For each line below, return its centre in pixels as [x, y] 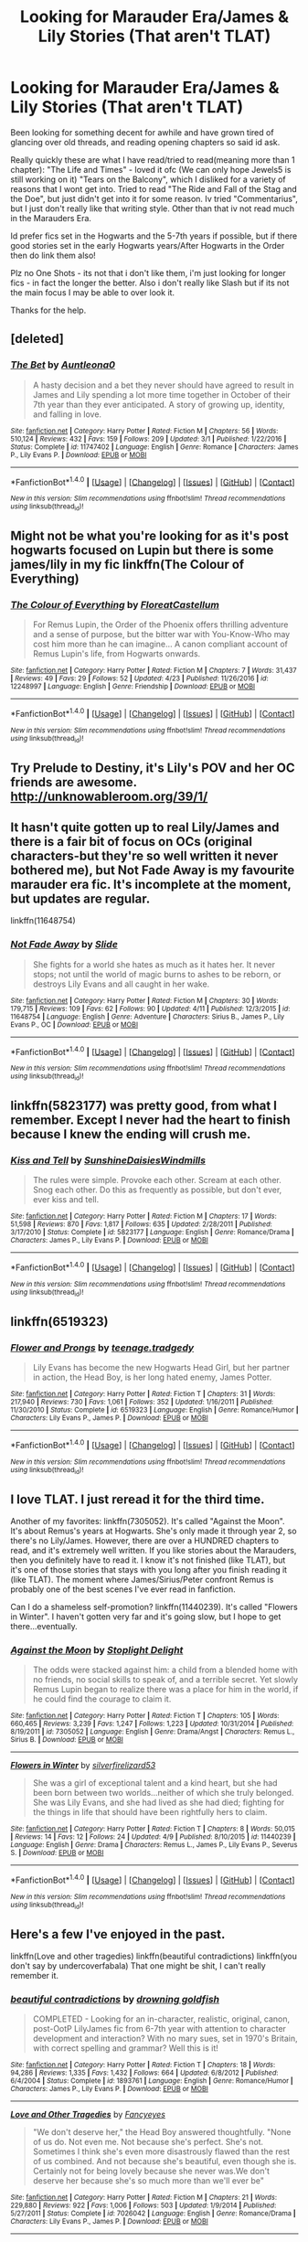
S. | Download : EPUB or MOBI [57, 1853]
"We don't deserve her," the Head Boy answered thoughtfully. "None [162, 2132]
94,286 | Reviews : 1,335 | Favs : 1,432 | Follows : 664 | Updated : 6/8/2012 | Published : [144, 2073]
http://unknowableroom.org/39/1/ [109, 796]
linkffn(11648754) [43, 921]
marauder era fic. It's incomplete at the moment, [151, 885]
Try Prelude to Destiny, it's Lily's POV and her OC [153, 768]
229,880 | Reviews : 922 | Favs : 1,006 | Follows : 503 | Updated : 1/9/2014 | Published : [143, 2205]
